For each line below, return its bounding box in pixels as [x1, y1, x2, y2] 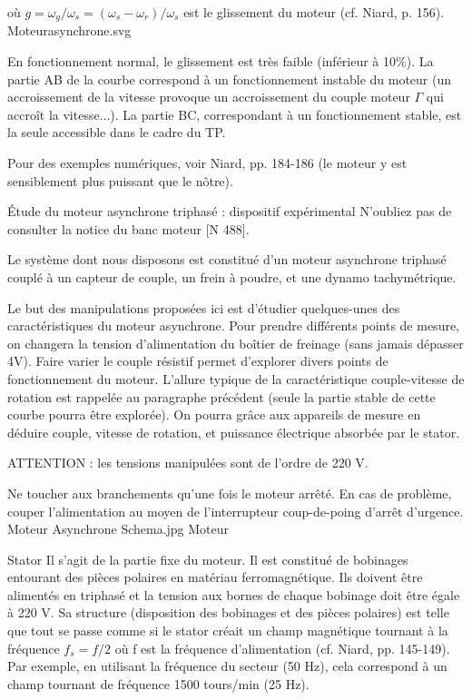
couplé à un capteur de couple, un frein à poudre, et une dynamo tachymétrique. [7, 267, 457, 286]
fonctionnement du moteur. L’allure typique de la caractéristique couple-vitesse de [7, 369, 465, 388]
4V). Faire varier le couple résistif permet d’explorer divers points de [7, 351, 388, 370]
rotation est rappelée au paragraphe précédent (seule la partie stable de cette [7, 387, 436, 406]
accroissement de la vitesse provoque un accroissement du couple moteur [7, 87, 410, 106]
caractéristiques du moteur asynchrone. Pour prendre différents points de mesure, [7, 316, 460, 335]
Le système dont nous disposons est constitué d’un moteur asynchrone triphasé [7, 250, 447, 269]
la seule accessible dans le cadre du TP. [7, 123, 226, 142]
